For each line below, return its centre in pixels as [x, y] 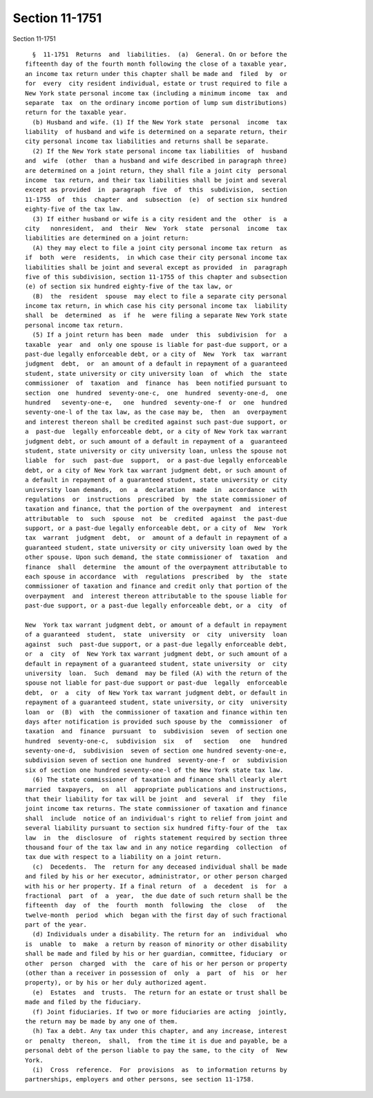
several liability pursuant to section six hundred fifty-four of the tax [156, 828]
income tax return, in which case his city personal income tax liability [156, 306]
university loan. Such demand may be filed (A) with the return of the [156, 673]
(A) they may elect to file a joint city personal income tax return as [160, 248]
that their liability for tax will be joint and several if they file [156, 799]
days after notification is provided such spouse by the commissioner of [156, 721]
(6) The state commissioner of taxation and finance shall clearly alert [160, 780]
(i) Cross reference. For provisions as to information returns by [160, 1070]
